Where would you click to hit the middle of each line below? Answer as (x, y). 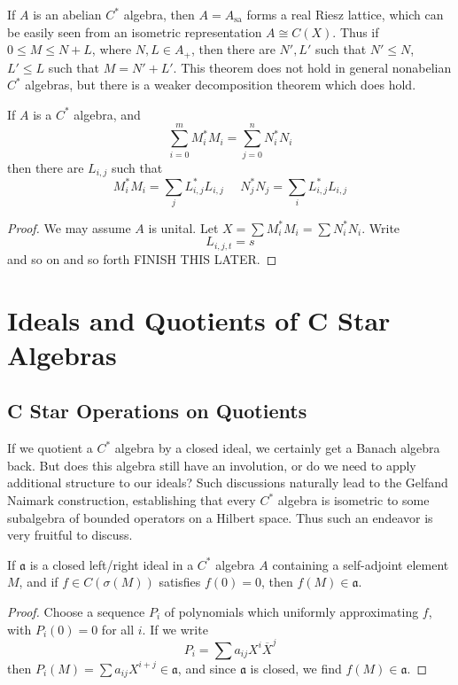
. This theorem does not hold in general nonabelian (312, 67)
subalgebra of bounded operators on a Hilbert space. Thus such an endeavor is (220, 517)
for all (118, 629)
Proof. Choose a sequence (76, 611)
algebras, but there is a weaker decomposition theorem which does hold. (221, 85)
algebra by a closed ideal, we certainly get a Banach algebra (277, 448)
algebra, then (159, 14)
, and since (207, 668)
